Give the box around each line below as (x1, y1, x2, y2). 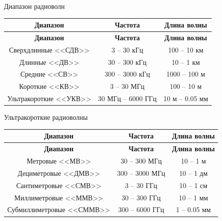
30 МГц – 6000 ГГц (98, 93, 157, 104)
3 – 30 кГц (111, 44, 143, 55)
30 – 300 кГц (108, 56, 147, 67)
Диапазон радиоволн (4, 1, 65, 11)
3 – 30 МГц (110, 81, 145, 91)
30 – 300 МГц (121, 156, 162, 166)
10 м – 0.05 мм (163, 93, 208, 104)
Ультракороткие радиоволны (4, 112, 88, 122)
